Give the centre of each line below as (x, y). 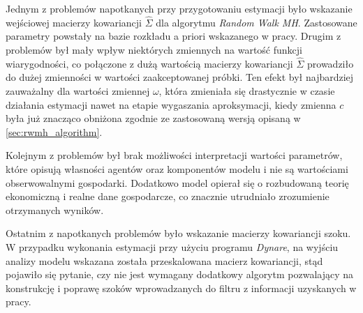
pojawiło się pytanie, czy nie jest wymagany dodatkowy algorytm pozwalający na (180, 274)
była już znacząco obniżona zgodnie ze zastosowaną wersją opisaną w (153, 118)
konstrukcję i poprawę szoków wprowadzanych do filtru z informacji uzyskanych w (181, 288)
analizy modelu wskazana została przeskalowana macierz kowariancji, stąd (164, 260)
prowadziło (331, 63)
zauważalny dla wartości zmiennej (78, 91)
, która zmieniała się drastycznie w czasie (247, 91)
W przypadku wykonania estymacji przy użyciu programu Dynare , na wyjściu (172, 246)
